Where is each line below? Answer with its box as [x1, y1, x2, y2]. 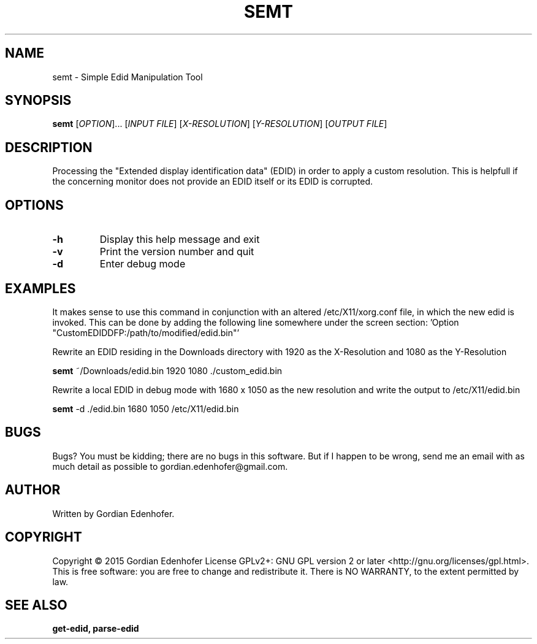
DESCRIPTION [5, 139, 93, 155]
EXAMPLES [5, 280, 76, 296]
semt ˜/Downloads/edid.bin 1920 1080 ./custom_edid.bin [52, 365, 283, 376]
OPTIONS [5, 197, 64, 213]
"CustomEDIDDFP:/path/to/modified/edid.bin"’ [52, 327, 240, 338]
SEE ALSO [5, 597, 67, 613]
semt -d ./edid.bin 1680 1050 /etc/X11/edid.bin [52, 403, 239, 414]
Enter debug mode [99, 258, 186, 270]
